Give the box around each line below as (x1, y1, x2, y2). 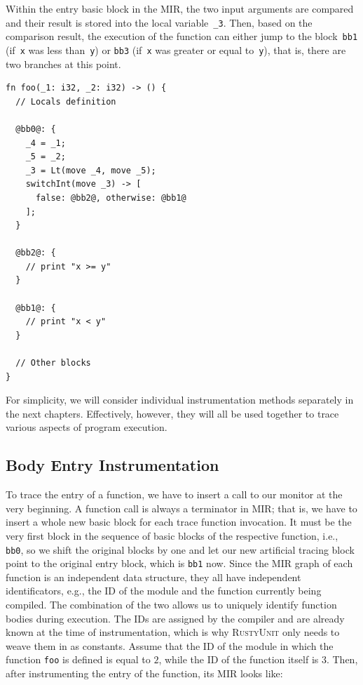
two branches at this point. (6, 56, 121, 71)
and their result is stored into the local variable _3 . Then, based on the (6, 15, 313, 29)
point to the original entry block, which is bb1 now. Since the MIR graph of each (6, 556, 353, 571)
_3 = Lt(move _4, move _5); (25, 165, 156, 175)
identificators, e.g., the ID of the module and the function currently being (6, 583, 322, 598)
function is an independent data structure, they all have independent (6, 569, 301, 584)
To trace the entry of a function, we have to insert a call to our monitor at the (6, 487, 343, 502)
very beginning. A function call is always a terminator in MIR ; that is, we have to (6, 500, 357, 515)
